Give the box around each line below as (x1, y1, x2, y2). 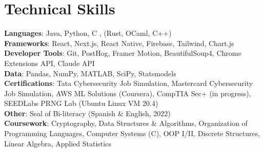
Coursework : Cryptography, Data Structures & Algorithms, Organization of (4, 118, 248, 128)
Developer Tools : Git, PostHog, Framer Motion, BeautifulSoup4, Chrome (4, 48, 241, 58)
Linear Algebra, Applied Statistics (4, 138, 111, 148)
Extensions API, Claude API (4, 57, 95, 68)
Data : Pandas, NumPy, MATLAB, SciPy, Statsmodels (4, 68, 176, 78)
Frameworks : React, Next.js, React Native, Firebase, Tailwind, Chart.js (4, 37, 234, 48)
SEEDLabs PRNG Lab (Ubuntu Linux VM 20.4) (4, 98, 158, 108)
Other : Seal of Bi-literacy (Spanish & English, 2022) (4, 107, 171, 118)
